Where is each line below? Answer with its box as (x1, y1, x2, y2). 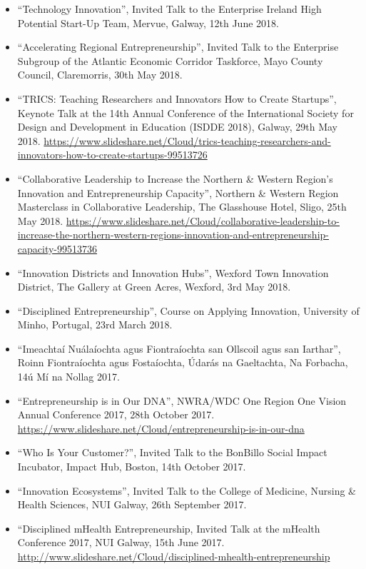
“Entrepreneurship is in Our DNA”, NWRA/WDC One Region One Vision (17, 393, 347, 408)
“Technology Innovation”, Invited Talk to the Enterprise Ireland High (17, 1, 322, 16)
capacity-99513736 (17, 241, 98, 256)
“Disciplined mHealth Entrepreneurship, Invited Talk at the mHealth (17, 520, 320, 535)
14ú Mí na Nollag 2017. (17, 369, 120, 384)
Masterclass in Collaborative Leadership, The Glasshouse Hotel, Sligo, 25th (17, 199, 347, 214)
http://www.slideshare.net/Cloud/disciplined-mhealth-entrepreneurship (17, 549, 330, 563)
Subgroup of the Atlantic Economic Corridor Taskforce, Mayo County (17, 53, 323, 68)
